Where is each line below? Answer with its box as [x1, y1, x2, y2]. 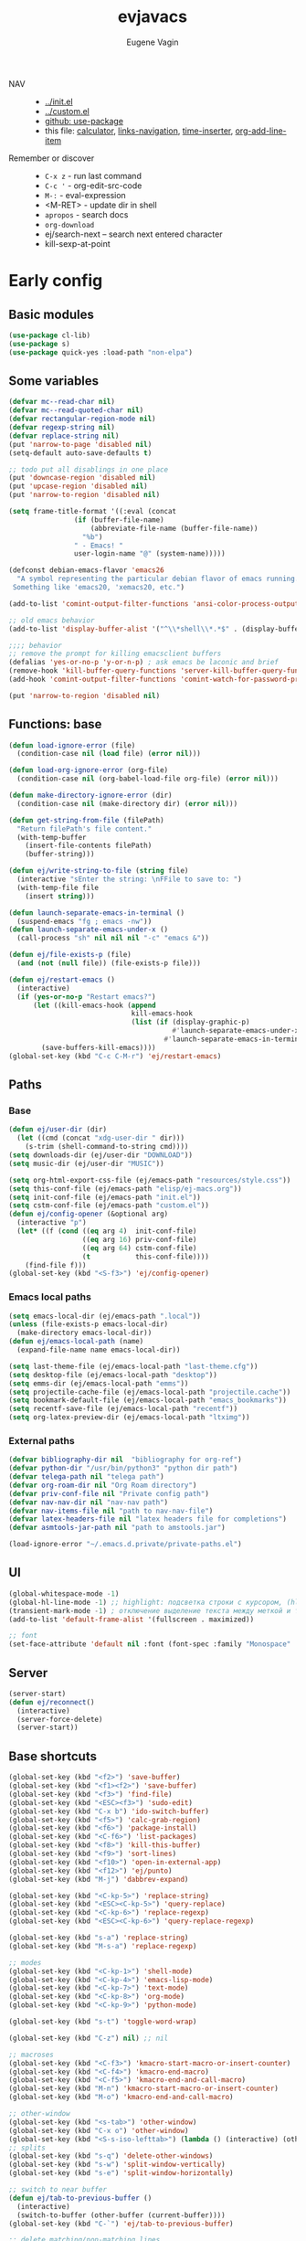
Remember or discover [8, 153, 95, 164]
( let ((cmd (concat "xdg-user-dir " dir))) [16, 1133, 185, 1143]
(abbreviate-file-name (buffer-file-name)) [90, 524, 259, 533]
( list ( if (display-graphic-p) [131, 1017, 250, 1027]
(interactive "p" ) [16, 1218, 88, 1227]
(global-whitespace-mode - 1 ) [8, 1588, 120, 1598]
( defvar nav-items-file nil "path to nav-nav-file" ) [8, 1506, 214, 1515]
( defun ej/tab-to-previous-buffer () [8, 2193, 153, 2203]
